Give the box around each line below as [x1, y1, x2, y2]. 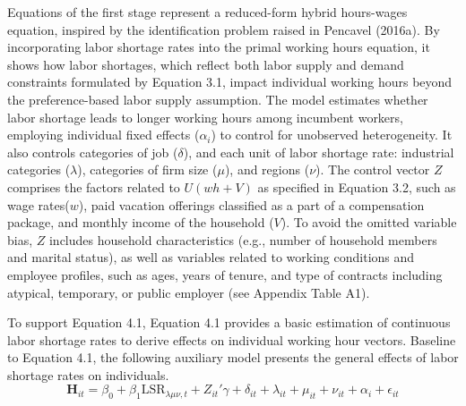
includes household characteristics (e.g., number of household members [48, 230, 437, 249]
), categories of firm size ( [77, 160, 218, 179]
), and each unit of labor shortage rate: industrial [183, 142, 454, 161]
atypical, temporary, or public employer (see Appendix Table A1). [7, 283, 370, 301]
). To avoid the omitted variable [280, 213, 457, 232]
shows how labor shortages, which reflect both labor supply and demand [7, 55, 404, 73]
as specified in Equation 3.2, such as [257, 177, 456, 196]
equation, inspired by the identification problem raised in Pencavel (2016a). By [7, 20, 440, 38]
